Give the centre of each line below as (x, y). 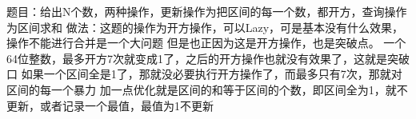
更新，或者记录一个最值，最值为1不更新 (110, 105)
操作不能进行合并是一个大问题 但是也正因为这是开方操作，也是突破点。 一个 (206, 43)
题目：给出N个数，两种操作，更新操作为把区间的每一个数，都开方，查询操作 (207, 11)
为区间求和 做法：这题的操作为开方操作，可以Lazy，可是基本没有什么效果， (205, 27)
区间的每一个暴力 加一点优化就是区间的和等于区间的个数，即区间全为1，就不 (207, 89)
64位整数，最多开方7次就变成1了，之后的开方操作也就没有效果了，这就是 (197, 58)
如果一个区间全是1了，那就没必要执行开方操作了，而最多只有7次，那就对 (212, 74)
